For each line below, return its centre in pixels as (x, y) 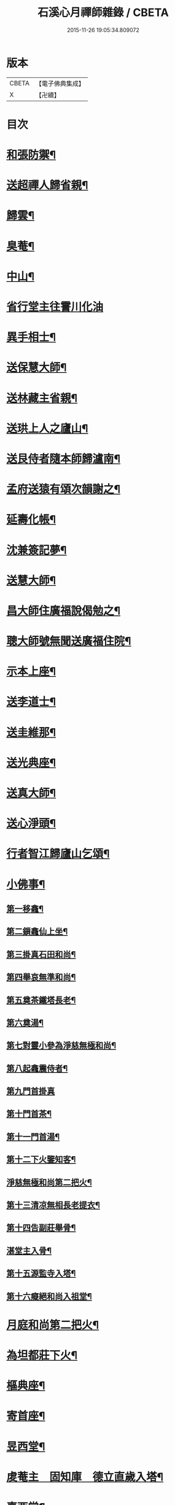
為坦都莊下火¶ (42, 1355)
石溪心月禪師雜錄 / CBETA (103, 13)
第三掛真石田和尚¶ (41, 955)
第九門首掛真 (31, 1091)
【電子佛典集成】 (60, 84)
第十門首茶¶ (29, 1114)
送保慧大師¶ (37, 367)
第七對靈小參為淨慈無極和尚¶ (61, 1045)
